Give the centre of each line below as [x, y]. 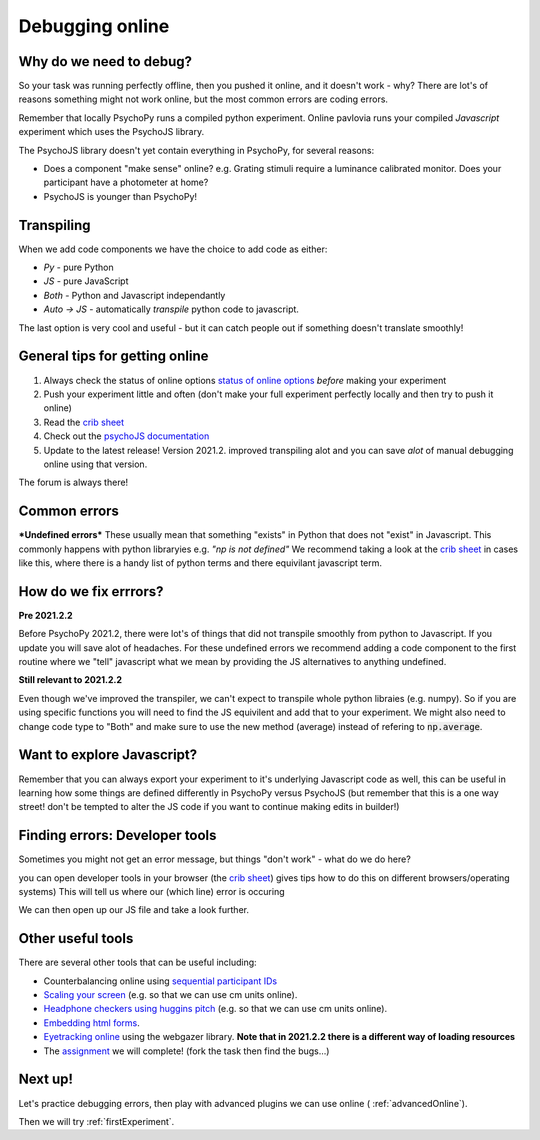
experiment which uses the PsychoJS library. [111, 132]
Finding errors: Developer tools [117, 835]
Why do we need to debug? [105, 61]
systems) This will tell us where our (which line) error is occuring [151, 891]
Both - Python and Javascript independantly [134, 295]
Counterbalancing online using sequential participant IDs [160, 981]
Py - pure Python [78, 267]
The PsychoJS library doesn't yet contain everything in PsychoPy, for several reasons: [196, 150]
